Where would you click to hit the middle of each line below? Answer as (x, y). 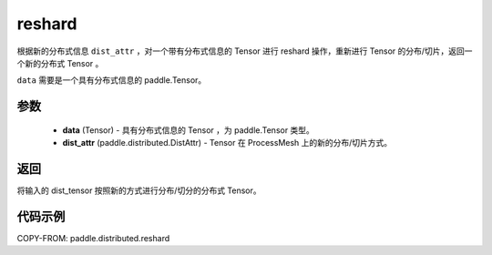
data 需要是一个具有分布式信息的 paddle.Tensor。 (112, 80)
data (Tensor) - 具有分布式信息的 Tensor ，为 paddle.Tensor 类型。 (188, 130)
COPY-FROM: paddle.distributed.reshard (93, 238)
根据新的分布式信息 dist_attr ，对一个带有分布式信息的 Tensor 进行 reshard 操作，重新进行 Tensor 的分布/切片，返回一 (245, 51)
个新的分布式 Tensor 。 (60, 63)
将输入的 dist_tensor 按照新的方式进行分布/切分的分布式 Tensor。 (139, 190)
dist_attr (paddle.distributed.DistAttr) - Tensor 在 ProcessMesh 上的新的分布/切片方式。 (227, 143)
